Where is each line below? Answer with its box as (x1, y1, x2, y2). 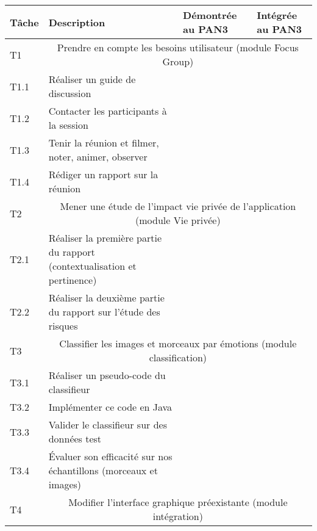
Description (48, 15, 105, 29)
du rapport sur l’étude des (48, 305, 160, 319)
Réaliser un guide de (48, 72, 136, 86)
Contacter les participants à (48, 104, 167, 118)
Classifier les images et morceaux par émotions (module (59, 336, 297, 350)
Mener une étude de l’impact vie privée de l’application (60, 199, 296, 213)
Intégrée (257, 8, 297, 22)
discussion (48, 86, 91, 100)
